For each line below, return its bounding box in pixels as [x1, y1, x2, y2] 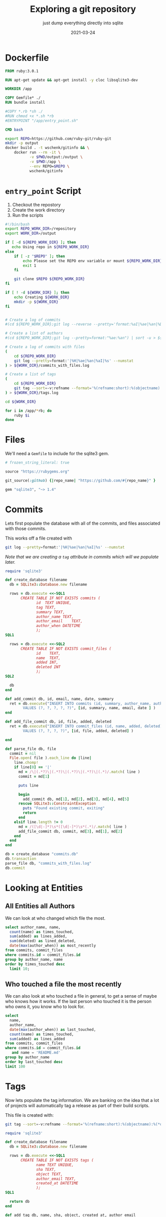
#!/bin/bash [5, 222, 30, 227]
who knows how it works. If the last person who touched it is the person [5, 999, 152, 1005]
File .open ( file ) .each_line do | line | [9, 755, 92, 760]
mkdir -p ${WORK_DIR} [14, 299, 58, 304]
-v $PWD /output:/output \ [29, 155, 83, 160]
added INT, [36, 660, 58, 665]
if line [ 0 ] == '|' [14, 765, 52, 770]
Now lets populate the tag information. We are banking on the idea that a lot [5, 1097, 159, 1103]
